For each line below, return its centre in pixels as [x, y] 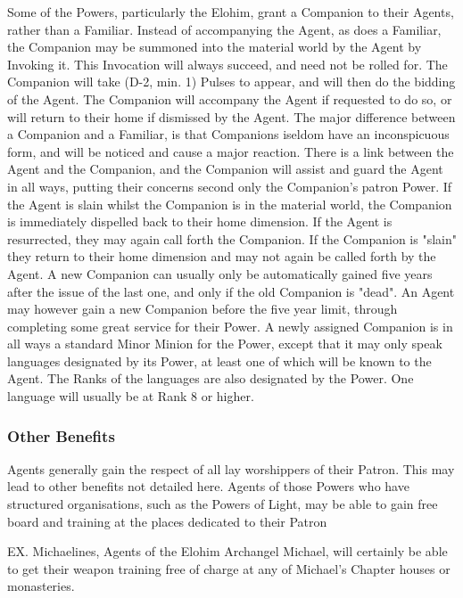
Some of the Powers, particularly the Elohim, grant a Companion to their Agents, [231, 12]
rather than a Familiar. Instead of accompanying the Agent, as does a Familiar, [224, 29]
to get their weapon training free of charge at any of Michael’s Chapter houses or [229, 568]
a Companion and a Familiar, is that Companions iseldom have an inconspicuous [228, 134]
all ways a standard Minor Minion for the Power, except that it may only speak [225, 344]
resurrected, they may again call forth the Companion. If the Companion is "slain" [232, 238]
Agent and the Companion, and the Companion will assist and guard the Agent [225, 169]
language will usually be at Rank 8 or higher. [131, 396]
